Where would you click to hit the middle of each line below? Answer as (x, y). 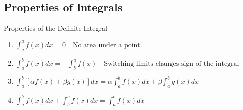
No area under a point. (107, 45)
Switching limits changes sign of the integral (171, 64)
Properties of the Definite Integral (56, 28)
